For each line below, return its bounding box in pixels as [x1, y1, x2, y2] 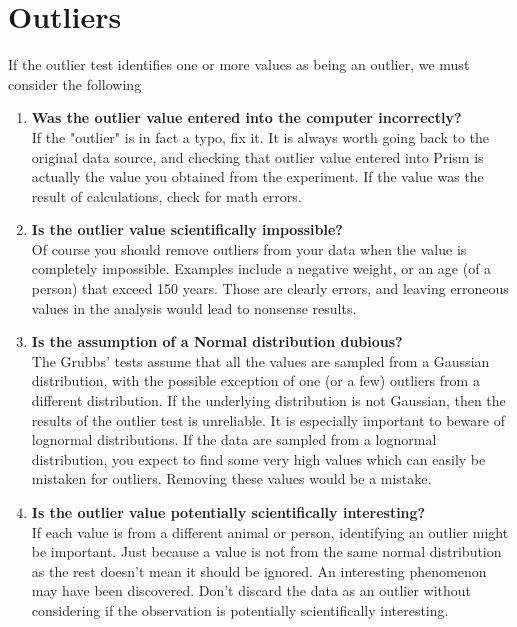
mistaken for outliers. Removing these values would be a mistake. [31, 468, 432, 489]
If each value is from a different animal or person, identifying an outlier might [31, 521, 509, 542]
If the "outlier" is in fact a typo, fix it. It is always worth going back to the [31, 126, 490, 147]
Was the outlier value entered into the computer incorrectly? [31, 107, 462, 128]
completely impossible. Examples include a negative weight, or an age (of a [31, 258, 492, 279]
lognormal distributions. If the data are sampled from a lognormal [31, 429, 437, 450]
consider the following [8, 73, 142, 94]
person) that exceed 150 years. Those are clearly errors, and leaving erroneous [31, 278, 509, 299]
